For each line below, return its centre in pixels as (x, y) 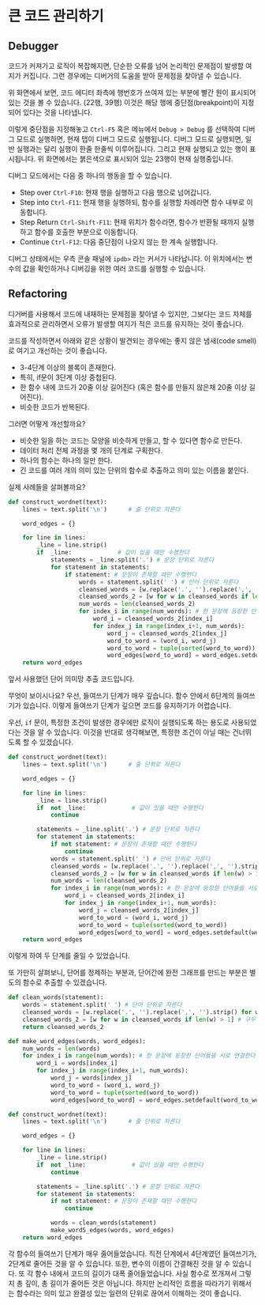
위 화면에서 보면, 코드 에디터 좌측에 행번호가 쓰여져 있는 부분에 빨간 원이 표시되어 (132, 93)
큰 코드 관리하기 (56, 16)
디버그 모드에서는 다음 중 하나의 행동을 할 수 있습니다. (90, 176)
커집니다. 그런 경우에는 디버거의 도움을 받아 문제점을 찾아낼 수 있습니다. (132, 76)
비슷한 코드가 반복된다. (54, 407)
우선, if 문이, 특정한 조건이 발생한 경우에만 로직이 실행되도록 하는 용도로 (119, 722)
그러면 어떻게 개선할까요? (47, 423)
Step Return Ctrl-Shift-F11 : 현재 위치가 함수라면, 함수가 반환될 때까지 (130, 222)
